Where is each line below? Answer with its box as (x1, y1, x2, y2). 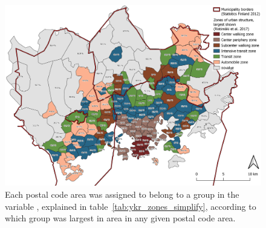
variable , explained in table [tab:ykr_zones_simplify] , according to (5, 200, 256, 212)
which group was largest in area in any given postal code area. (5, 212, 236, 224)
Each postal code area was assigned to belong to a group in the (5, 187, 239, 200)
